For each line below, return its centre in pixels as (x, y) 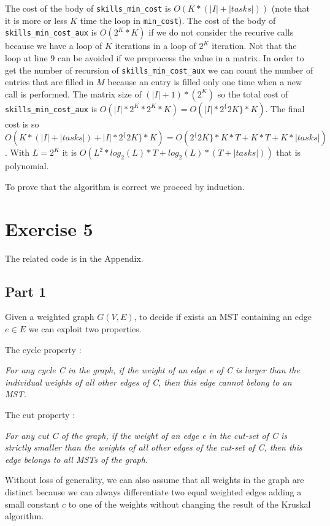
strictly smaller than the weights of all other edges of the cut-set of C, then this (154, 447)
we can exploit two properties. (85, 329)
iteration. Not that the (254, 46)
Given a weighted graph (50, 317)
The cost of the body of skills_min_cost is (88, 8)
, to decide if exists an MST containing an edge (223, 317)
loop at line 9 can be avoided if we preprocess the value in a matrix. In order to (155, 57)
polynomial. (27, 166)
